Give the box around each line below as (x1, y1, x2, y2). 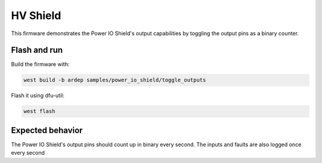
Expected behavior (11, 125, 83, 135)
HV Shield (11, 9, 61, 22)
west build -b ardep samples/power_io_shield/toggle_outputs (23, 77, 206, 83)
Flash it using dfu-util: (11, 92, 65, 99)
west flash (23, 108, 55, 115)
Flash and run (11, 45, 63, 55)
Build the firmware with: (11, 61, 70, 68)
